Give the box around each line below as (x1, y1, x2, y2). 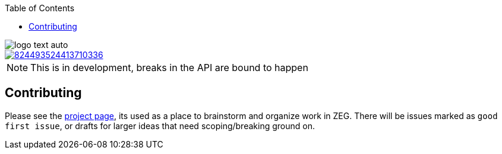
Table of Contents (5, 3, 75, 13)
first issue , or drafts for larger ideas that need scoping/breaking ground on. (5, 120, 315, 131)
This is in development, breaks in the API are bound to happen (30, 62, 308, 73)
